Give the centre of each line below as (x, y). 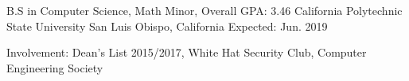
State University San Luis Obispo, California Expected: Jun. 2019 (167, 26)
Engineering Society (55, 67)
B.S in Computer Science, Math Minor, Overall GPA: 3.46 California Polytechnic (204, 10)
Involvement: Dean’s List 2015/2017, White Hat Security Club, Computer (187, 52)
